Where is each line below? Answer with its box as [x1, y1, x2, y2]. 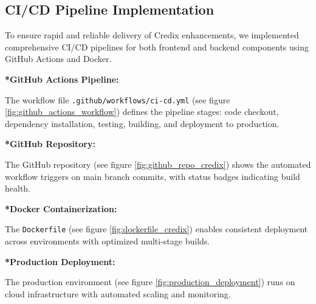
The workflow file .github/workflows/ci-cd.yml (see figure [5, 93, 230, 106]
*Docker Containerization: [5, 202, 117, 215]
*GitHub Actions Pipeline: [5, 72, 119, 85]
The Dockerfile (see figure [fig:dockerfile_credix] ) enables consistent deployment [5, 223, 308, 235]
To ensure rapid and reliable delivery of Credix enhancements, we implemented [5, 29, 299, 41]
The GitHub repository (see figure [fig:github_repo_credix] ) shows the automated [5, 158, 311, 171]
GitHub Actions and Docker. [5, 52, 112, 65]
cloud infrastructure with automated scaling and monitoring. [5, 287, 231, 300]
